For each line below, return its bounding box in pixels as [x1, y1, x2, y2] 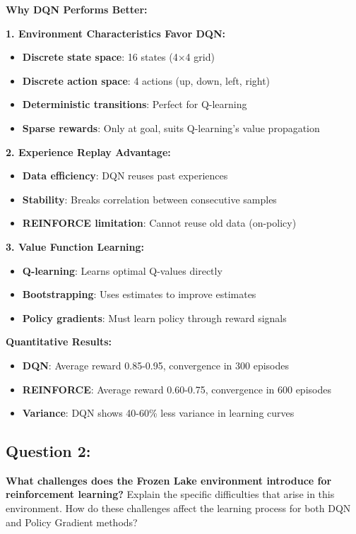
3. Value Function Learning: [6, 239, 144, 254]
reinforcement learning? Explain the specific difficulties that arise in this [6, 487, 335, 502]
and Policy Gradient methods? [6, 514, 138, 529]
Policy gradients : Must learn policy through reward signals [22, 310, 287, 325]
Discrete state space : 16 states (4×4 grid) [22, 49, 215, 64]
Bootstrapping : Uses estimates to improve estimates [22, 287, 256, 302]
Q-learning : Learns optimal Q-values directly [22, 263, 222, 278]
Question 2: [6, 440, 91, 462]
